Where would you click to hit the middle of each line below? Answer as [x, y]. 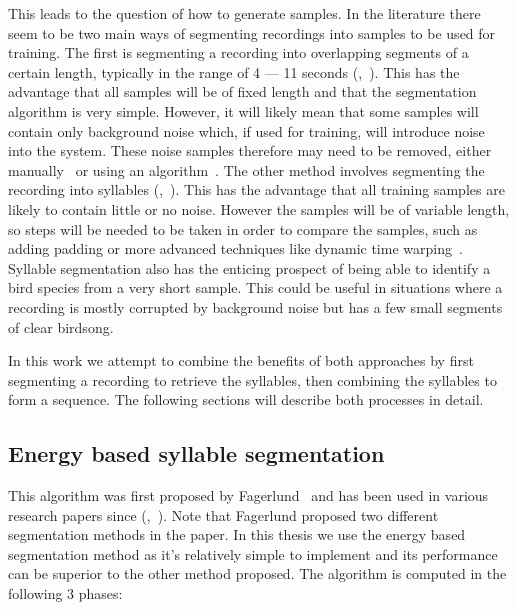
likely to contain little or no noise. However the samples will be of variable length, [259, 208]
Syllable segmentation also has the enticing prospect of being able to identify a [249, 267]
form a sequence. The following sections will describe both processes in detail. [246, 399]
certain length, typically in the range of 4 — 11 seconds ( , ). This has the [234, 71]
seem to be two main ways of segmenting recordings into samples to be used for [252, 32]
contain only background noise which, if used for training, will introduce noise [246, 130]
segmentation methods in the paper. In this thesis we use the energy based [237, 534]
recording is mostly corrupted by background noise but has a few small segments [255, 306]
